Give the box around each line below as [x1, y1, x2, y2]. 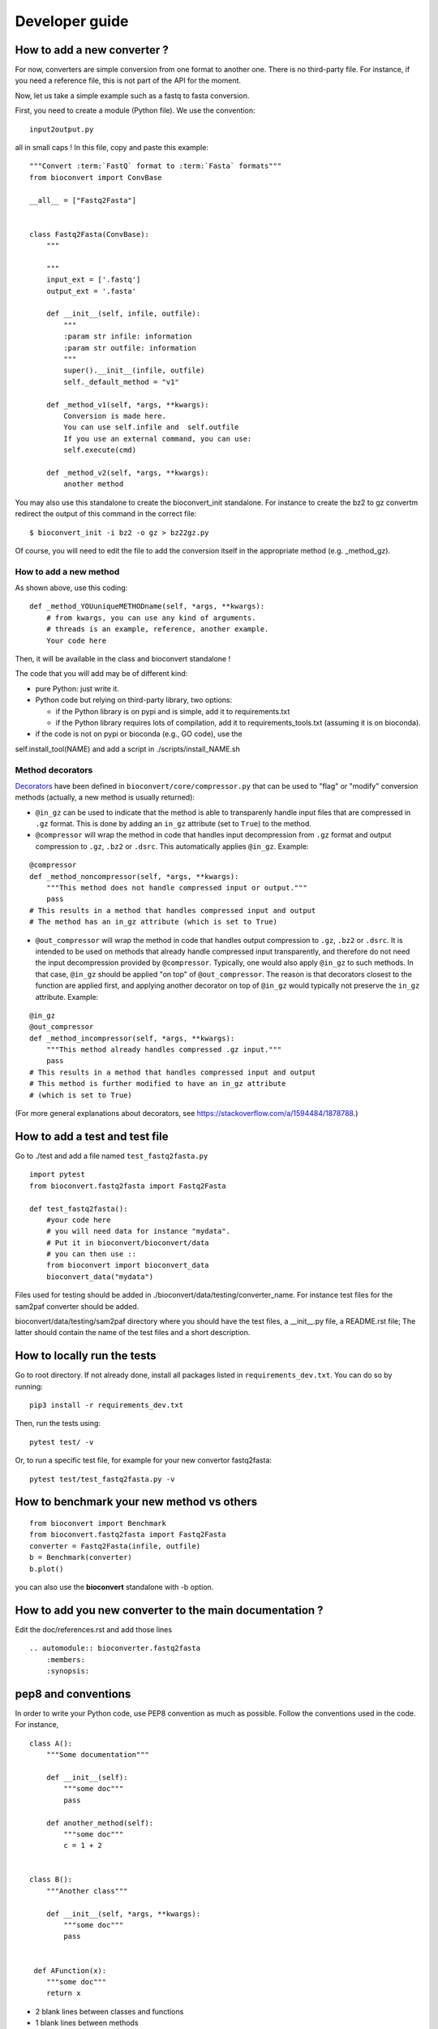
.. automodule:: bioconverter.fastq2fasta [29, 1643, 201, 1653]
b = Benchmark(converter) [29, 1553, 133, 1562]
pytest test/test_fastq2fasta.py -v [29, 1474, 175, 1484]
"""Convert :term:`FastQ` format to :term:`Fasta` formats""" [29, 162, 282, 170]
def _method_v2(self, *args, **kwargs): [45, 467, 210, 477]
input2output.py [29, 124, 94, 134]
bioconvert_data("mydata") [45, 1272, 154, 1282]
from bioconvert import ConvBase [29, 173, 162, 182]
